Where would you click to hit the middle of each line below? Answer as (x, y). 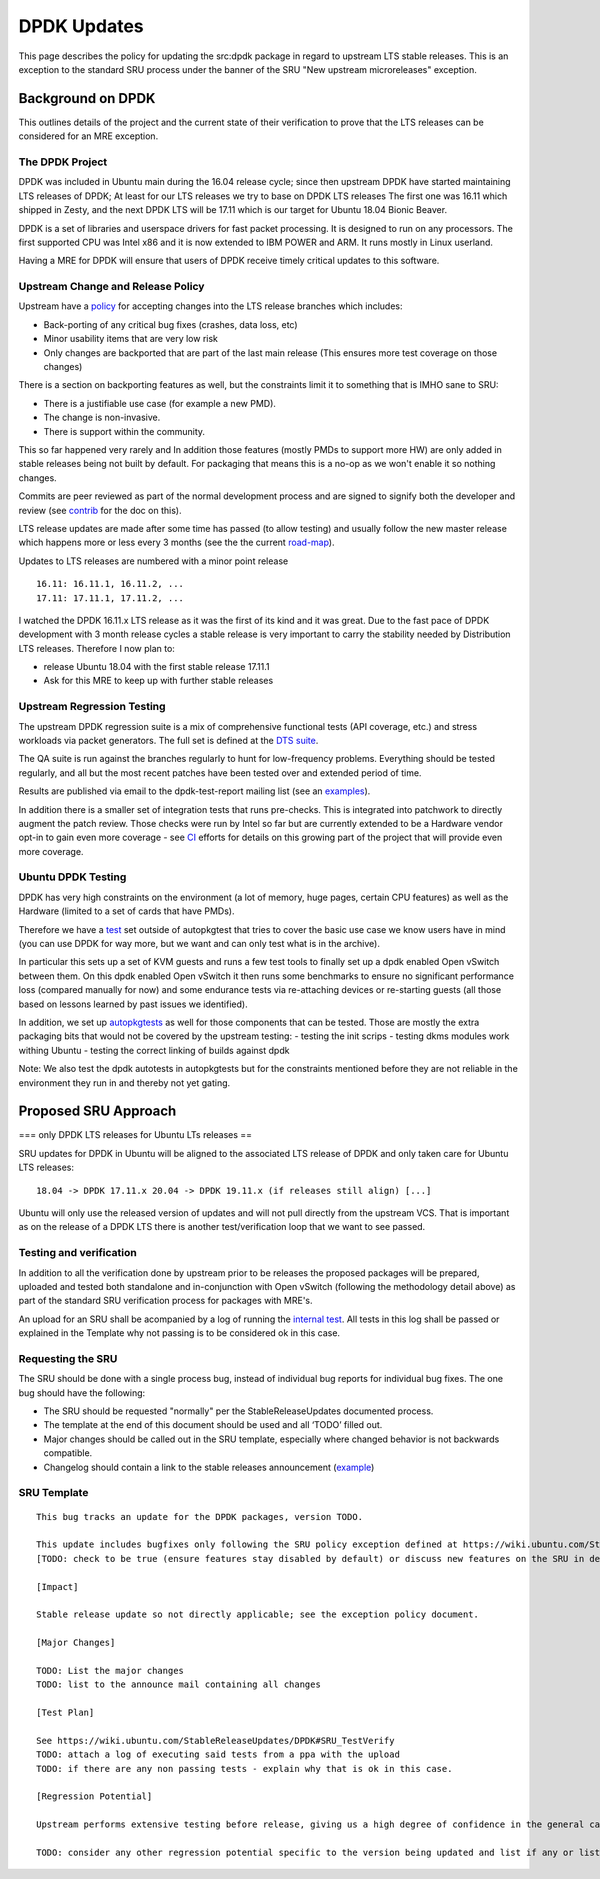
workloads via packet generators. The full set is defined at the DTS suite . (168, 740)
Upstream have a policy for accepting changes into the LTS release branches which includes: (211, 306)
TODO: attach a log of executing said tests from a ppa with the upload (218, 1754)
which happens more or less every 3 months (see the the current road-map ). (176, 542)
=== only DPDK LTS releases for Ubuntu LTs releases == (135, 1135)
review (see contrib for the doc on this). (100, 510)
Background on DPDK (87, 98)
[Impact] (57, 1586)
